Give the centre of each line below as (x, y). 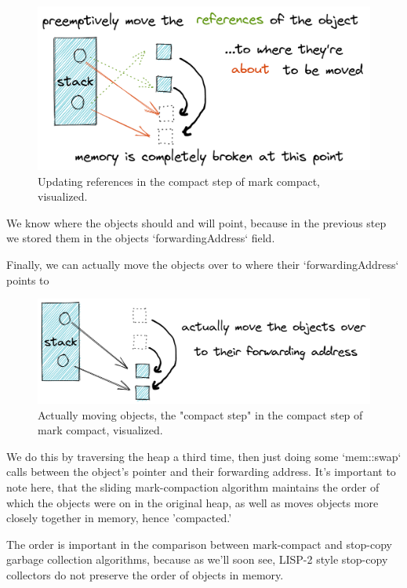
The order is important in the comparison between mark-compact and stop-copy (199, 544)
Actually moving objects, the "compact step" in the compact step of (200, 414)
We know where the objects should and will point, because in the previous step (196, 222)
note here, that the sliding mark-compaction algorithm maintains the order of (193, 486)
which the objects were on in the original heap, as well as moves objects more (193, 502)
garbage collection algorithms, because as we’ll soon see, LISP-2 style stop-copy (197, 559)
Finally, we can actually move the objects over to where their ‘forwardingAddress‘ (203, 265)
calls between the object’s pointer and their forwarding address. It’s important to (201, 472)
